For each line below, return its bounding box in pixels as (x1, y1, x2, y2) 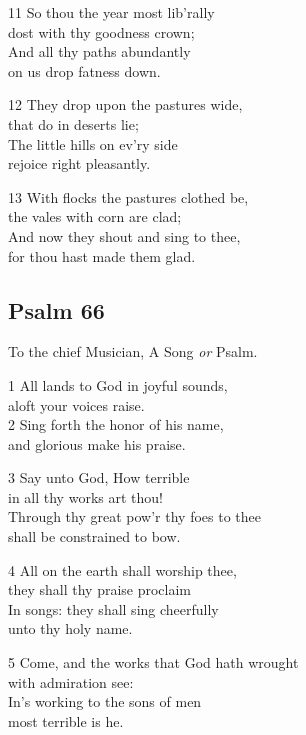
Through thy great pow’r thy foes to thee (8, 506, 261, 527)
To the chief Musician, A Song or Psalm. (8, 341, 258, 362)
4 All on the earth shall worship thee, (8, 559, 237, 580)
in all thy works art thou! (8, 486, 163, 507)
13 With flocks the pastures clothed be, (8, 186, 249, 207)
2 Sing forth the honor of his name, (8, 414, 224, 435)
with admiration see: (8, 671, 134, 692)
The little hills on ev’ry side (8, 133, 178, 154)
